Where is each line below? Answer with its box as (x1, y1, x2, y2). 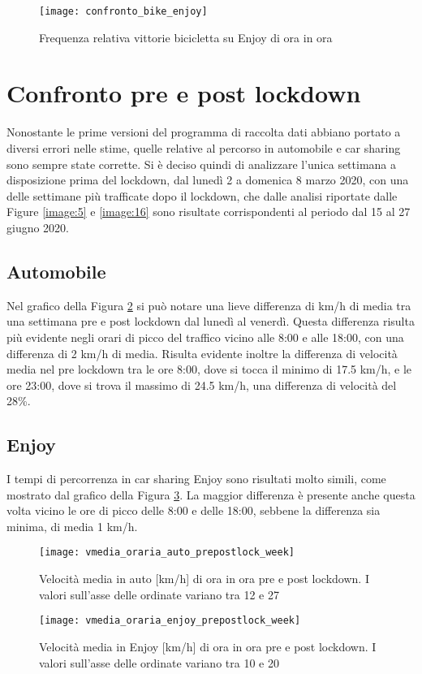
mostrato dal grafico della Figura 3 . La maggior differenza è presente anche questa (6, 486, 416, 503)
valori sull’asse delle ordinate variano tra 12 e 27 (39, 585, 279, 603)
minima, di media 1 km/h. (6, 517, 138, 534)
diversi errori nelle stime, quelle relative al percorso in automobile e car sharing (6, 139, 401, 156)
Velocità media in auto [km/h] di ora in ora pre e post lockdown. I (39, 570, 369, 587)
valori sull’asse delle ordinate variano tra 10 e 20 (39, 654, 279, 671)
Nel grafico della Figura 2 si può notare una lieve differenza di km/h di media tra (6, 296, 411, 313)
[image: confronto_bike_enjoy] (39, 6, 208, 17)
